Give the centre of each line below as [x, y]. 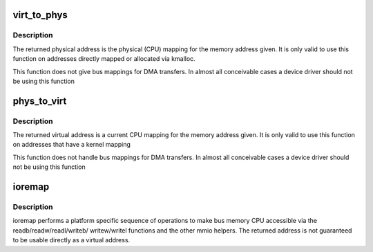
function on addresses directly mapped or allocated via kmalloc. [104, 59]
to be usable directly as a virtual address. [71, 240]
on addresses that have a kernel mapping [72, 145]
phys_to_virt [40, 101]
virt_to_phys [40, 15]
